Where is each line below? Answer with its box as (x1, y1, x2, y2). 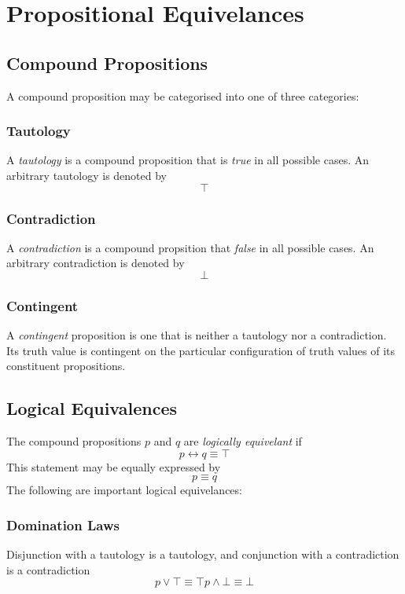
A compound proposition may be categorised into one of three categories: (6, 87, 359, 104)
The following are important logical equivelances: (6, 482, 242, 498)
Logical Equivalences (6, 396, 177, 420)
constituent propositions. (6, 357, 126, 374)
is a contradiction (6, 561, 90, 577)
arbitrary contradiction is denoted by (6, 255, 185, 271)
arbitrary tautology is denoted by (6, 167, 168, 183)
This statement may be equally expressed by (6, 458, 221, 475)
